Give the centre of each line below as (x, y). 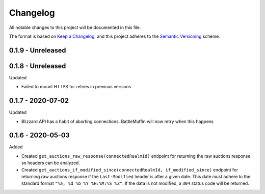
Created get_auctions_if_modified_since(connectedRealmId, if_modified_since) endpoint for (130, 170)
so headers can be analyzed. (51, 163)
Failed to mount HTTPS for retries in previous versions (76, 87)
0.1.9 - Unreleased (38, 50)
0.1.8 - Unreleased (38, 66)
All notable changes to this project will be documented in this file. (75, 27)
